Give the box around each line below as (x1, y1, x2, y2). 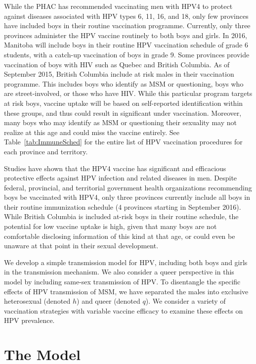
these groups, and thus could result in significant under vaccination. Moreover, (4, 107, 242, 118)
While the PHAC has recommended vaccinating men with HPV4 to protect (4, 1, 233, 11)
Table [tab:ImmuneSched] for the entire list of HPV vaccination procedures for (4, 136, 243, 147)
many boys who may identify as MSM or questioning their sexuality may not (4, 117, 237, 128)
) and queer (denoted (77, 296, 140, 306)
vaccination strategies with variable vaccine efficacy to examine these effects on (4, 305, 243, 316)
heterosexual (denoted (4, 296, 71, 306)
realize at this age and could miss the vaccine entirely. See (4, 127, 179, 137)
